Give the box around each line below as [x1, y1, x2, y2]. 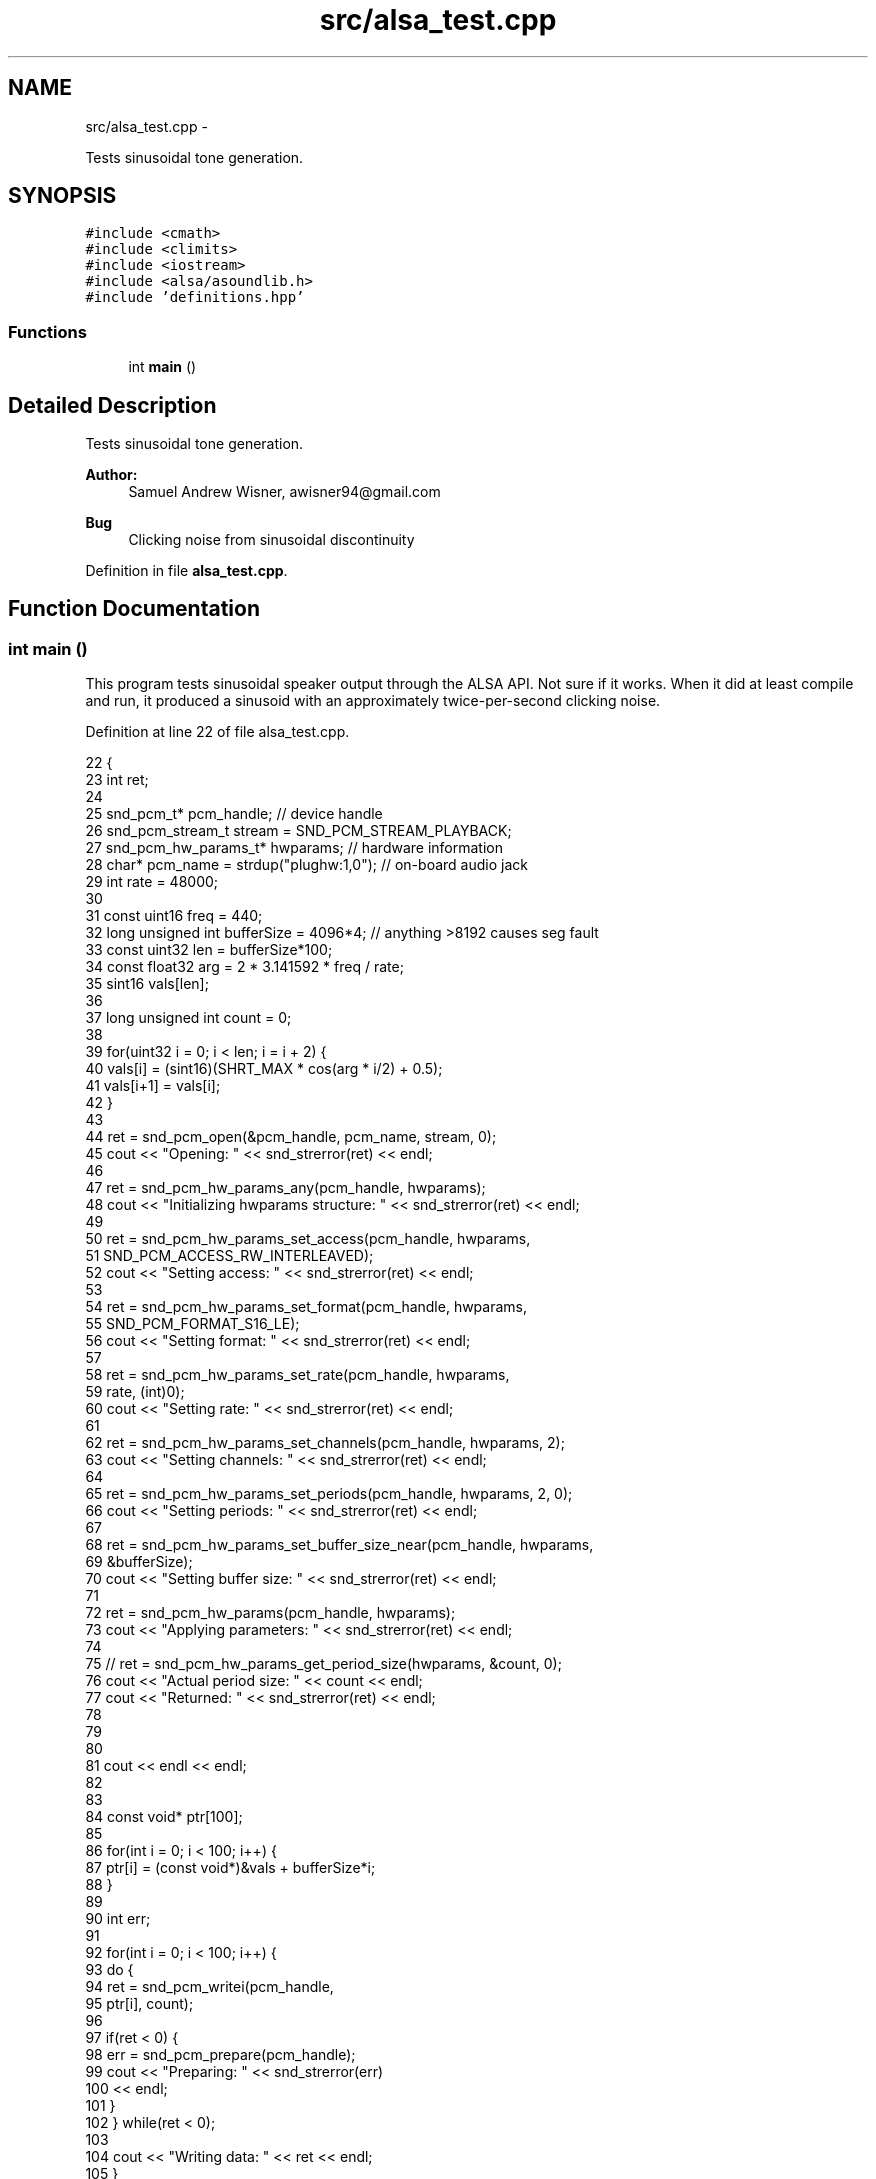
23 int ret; [85, 771, 149, 789]
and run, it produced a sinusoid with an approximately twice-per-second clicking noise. [85, 692, 661, 710]
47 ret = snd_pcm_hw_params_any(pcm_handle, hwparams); [85, 1179, 486, 1197]
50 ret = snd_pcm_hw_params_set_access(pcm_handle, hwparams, [85, 1230, 531, 1248]
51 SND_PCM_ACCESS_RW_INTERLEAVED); [85, 1247, 374, 1265]
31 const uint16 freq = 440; [85, 907, 263, 925]
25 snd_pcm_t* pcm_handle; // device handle [85, 805, 383, 823]
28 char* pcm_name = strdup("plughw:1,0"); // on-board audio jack [85, 856, 528, 874]
